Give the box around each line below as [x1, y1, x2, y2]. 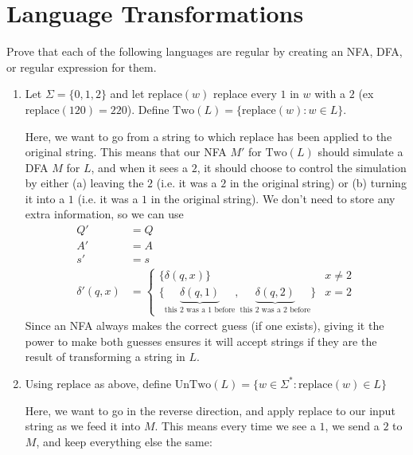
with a [314, 85, 346, 102]
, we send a [325, 418, 380, 434]
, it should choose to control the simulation [197, 159, 407, 175]
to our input [336, 402, 395, 418]
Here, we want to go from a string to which [25, 127, 236, 144]
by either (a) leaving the [25, 175, 144, 191]
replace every [213, 85, 277, 102]
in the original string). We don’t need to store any [150, 190, 395, 206]
